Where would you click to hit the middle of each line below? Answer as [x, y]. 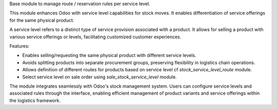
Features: [19, 46]
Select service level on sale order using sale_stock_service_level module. [100, 77]
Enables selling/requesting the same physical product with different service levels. [109, 56]
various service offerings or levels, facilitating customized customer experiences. [95, 37]
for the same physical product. [42, 20]
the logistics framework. [35, 100]
